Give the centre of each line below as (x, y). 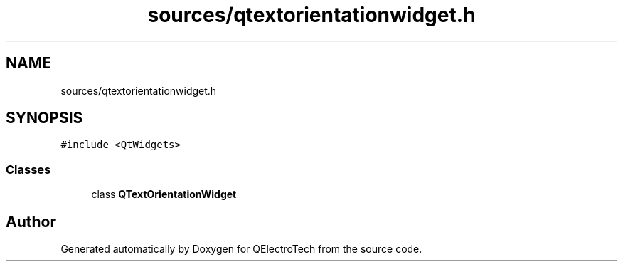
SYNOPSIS (44, 118)
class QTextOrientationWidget (164, 194)
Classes (28, 169)
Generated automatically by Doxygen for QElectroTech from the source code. (241, 249)
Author (31, 221)
